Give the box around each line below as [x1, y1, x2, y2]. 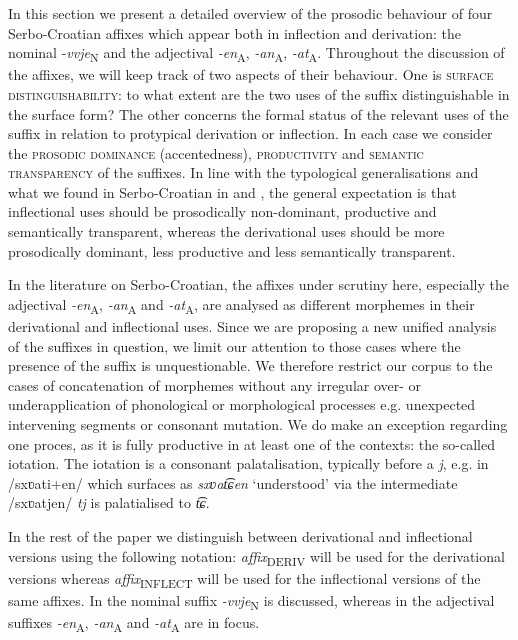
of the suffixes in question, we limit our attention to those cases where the [8, 335, 461, 356]
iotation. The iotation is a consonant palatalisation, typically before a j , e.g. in [8, 453, 489, 474]
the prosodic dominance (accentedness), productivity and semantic [8, 142, 424, 163]
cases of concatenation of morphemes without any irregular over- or [8, 374, 422, 395]
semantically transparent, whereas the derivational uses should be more [8, 221, 445, 242]
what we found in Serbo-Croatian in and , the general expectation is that [8, 181, 457, 202]
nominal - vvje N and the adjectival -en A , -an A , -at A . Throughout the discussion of [8, 42, 505, 65]
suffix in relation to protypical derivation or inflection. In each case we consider [8, 123, 493, 144]
